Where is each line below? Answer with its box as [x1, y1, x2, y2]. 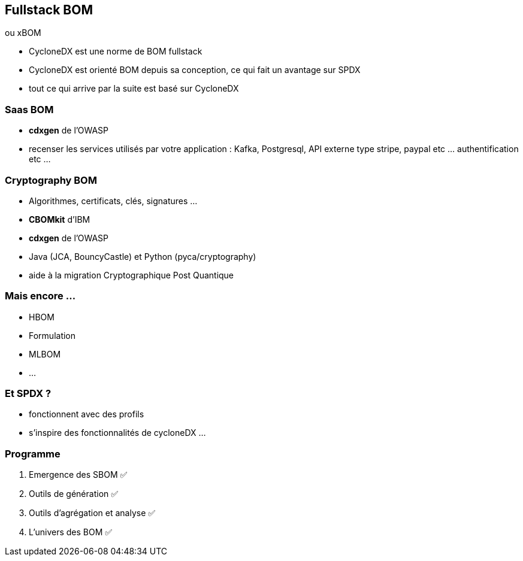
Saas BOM [5, 103, 54, 116]
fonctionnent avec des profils [29, 409, 144, 420]
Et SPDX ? [5, 387, 52, 400]
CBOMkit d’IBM [29, 214, 90, 225]
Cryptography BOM [5, 174, 97, 186]
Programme [5, 447, 61, 460]
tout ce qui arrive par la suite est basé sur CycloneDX [29, 83, 239, 94]
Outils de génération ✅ [29, 489, 119, 499]
